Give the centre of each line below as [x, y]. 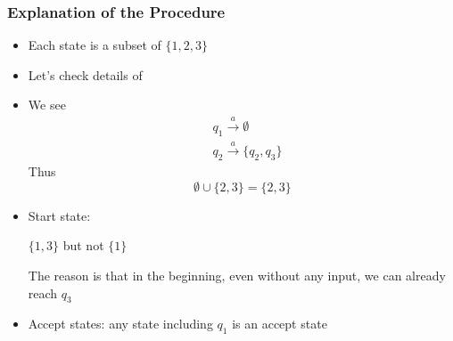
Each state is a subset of [95, 45]
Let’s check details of [85, 74]
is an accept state [280, 324]
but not [83, 245]
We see [47, 105]
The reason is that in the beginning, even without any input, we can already [237, 276]
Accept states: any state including [120, 324]
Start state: [59, 215]
